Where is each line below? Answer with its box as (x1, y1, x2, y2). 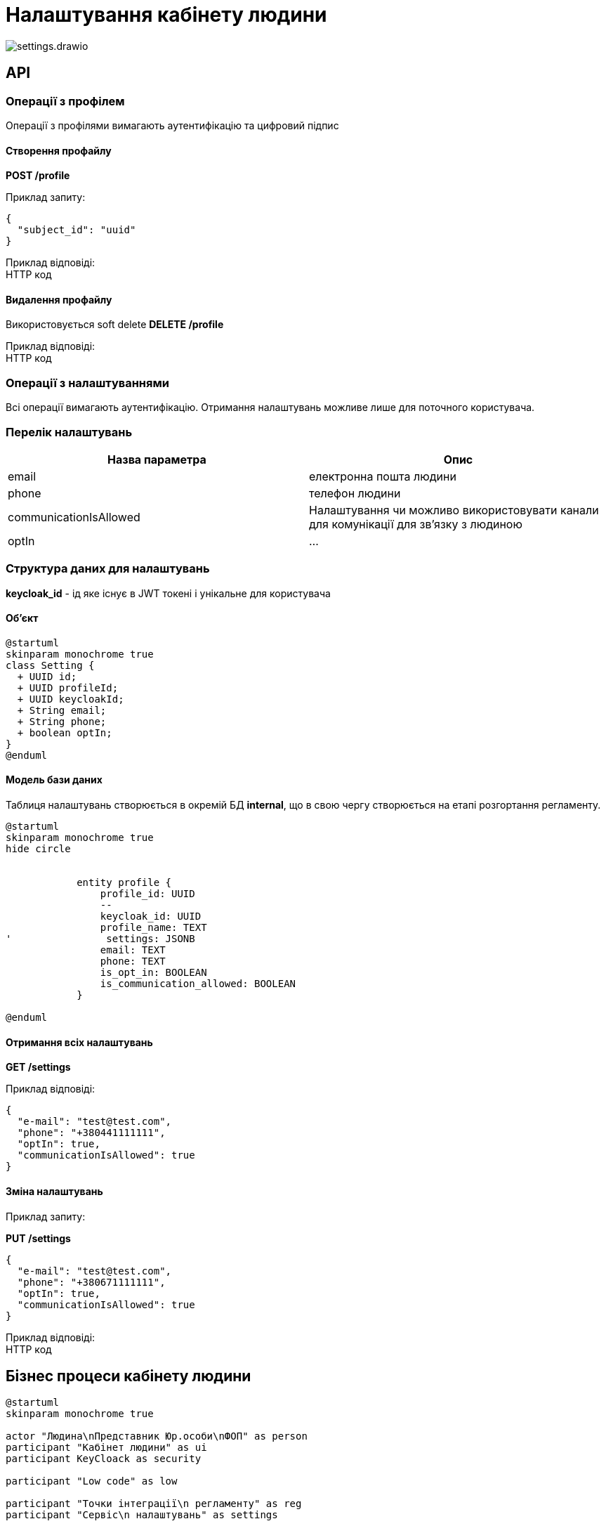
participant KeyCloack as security (6, 1453, 202, 1465)
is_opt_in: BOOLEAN (100, 967, 207, 979)
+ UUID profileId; (17, 682, 119, 693)
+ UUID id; (17, 670, 77, 682)
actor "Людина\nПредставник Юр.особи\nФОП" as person (6, 1430, 308, 1442)
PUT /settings (6, 1232, 71, 1244)
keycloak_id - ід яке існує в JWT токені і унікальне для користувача (6, 587, 331, 599)
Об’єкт (6, 612, 39, 625)
